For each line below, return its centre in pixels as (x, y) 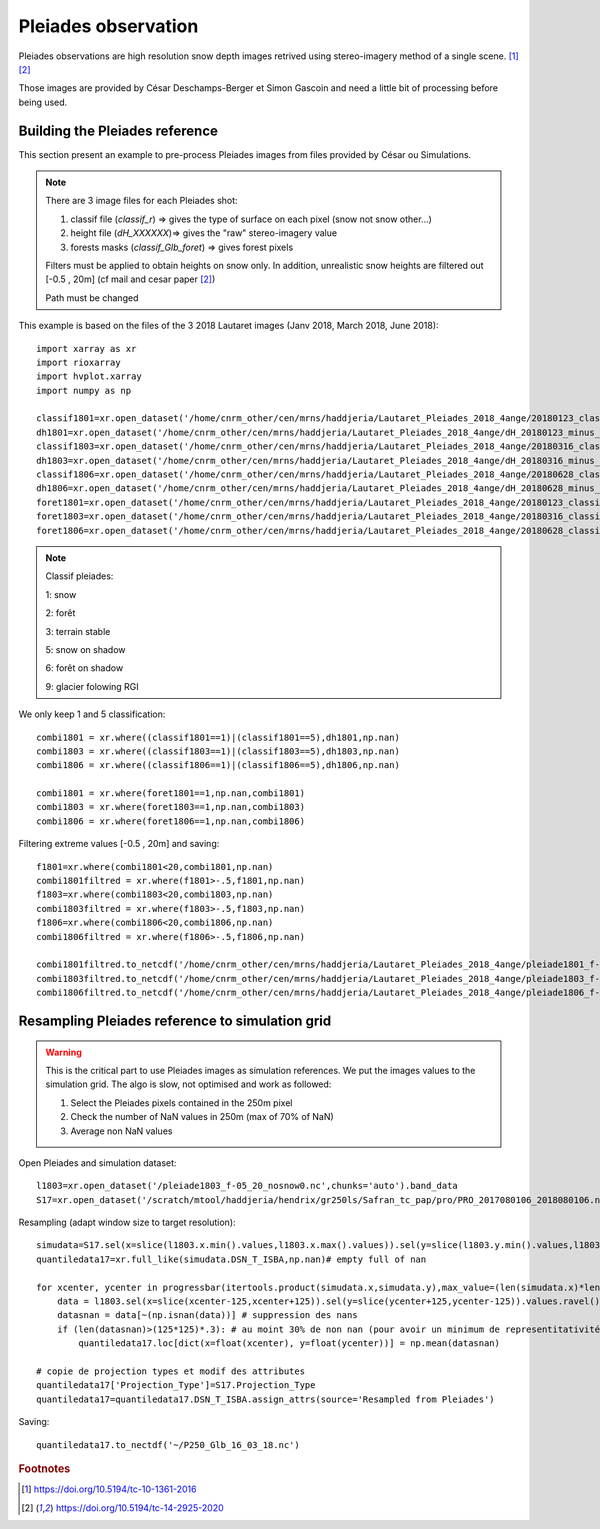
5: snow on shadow (85, 649)
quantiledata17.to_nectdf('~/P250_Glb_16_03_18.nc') (168, 1444)
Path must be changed (92, 297)
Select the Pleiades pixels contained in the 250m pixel (181, 1102)
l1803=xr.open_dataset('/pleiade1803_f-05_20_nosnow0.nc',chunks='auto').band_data (247, 1186)
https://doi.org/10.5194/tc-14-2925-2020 (139, 1507)
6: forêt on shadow (84, 668)
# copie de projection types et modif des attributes (170, 1371)
